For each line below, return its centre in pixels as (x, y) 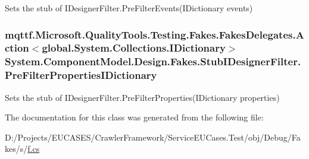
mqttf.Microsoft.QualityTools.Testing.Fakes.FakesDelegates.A (154, 34)
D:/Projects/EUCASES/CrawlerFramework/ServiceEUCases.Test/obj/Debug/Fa (153, 137)
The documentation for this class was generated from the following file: (134, 117)
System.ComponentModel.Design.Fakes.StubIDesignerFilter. (153, 61)
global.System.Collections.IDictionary (134, 48)
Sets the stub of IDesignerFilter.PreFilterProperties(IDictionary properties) (142, 97)
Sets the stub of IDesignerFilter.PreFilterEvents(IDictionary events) (129, 8)
